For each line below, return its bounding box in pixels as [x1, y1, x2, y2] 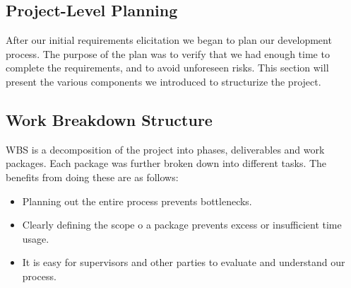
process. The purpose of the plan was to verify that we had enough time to [6, 46, 330, 61]
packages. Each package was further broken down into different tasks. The [6, 156, 327, 171]
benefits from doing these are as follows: [6, 169, 179, 184]
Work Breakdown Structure [6, 108, 213, 130]
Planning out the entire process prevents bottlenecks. [22, 193, 252, 208]
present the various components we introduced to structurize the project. [6, 74, 321, 88]
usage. [22, 231, 49, 246]
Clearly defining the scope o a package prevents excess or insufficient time [22, 217, 342, 232]
